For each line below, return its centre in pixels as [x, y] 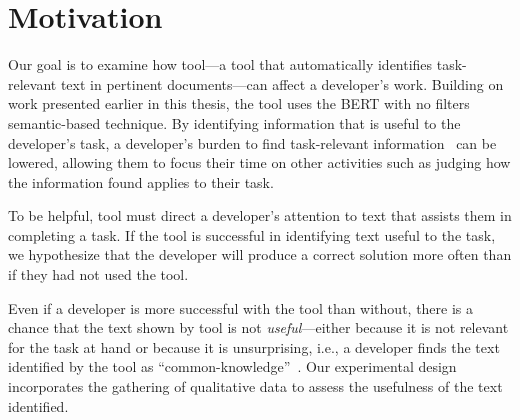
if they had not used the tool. [98, 274]
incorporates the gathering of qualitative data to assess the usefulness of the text [255, 386]
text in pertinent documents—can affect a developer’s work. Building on [282, 83]
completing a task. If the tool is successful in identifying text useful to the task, [252, 234]
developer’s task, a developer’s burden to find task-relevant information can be [252, 142]
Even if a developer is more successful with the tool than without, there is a [241, 307]
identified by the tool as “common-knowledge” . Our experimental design [232, 366]
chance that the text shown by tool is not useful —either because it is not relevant [258, 327]
